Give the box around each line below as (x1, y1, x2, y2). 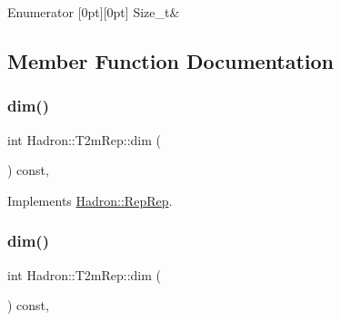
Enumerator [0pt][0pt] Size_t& (7, 3, 180, 21)
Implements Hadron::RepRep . (7, 190, 173, 209)
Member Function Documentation (7, 46, 335, 74)
